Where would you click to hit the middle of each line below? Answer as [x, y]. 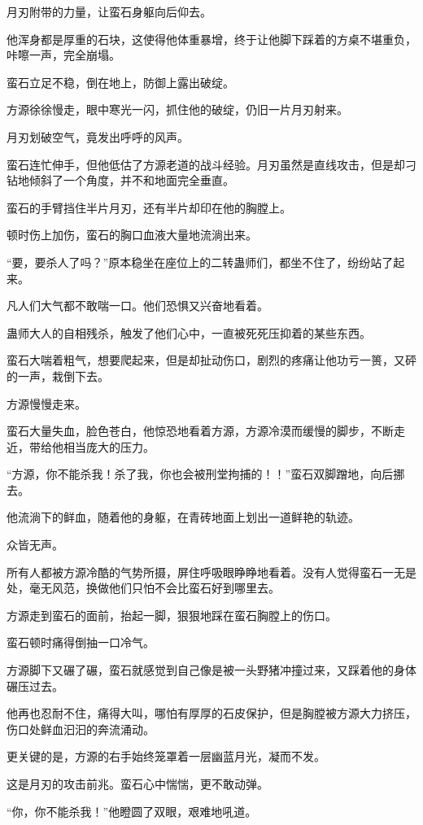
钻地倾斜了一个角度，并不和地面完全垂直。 [120, 180]
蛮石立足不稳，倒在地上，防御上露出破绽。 [120, 82]
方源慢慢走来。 [46, 403]
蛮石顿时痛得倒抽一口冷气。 [81, 642]
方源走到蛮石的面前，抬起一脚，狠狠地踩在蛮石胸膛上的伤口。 [172, 615]
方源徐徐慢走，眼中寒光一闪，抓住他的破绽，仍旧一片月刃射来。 [177, 109]
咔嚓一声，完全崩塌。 [63, 55]
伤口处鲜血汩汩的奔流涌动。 [81, 729]
